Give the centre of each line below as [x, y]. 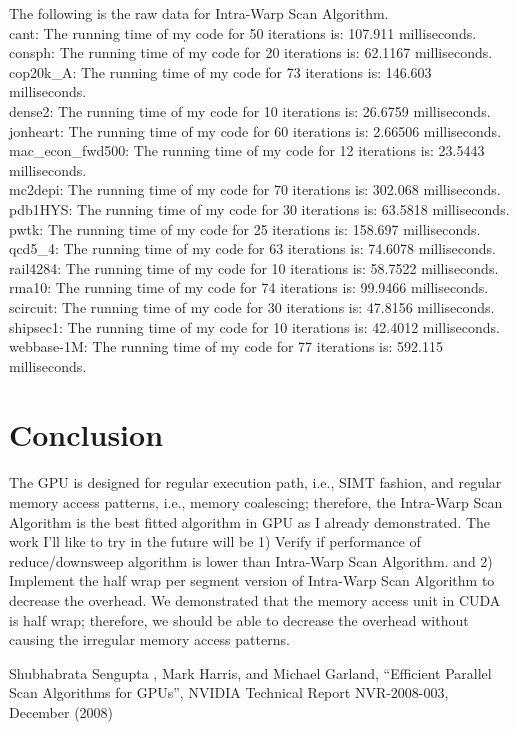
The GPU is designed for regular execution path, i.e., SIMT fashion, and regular [255, 482]
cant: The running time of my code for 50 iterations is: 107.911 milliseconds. [243, 32]
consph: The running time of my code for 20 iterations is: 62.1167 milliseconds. [251, 52]
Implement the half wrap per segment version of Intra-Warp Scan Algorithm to [252, 580]
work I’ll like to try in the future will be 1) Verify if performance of [215, 541]
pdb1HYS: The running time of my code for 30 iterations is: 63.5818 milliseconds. [259, 208]
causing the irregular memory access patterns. [149, 639]
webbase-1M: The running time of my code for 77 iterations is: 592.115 [226, 346]
